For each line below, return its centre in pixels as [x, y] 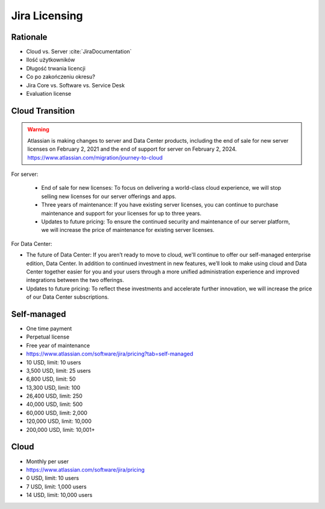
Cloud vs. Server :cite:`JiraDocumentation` [79, 52]
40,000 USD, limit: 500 [54, 404]
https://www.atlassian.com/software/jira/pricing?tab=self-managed [110, 354]
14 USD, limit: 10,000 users [59, 495]
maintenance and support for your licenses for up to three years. [121, 213]
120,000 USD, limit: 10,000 [59, 421]
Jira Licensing [47, 16]
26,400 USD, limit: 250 [54, 396]
